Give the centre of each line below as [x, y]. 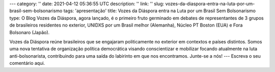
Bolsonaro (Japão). [30, 32]
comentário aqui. [27, 63]
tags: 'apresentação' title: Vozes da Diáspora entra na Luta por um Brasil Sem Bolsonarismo [159, 11]
